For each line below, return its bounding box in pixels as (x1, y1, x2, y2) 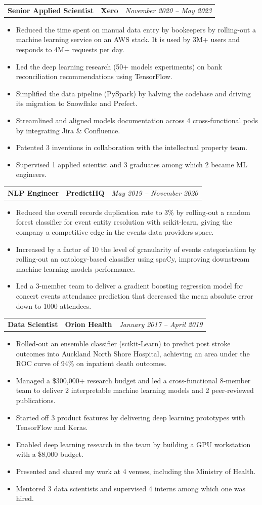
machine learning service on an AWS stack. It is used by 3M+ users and (16, 34, 240, 45)
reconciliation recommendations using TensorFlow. (16, 71, 172, 82)
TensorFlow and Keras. (16, 422, 88, 432)
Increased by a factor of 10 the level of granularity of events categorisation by (16, 243, 256, 254)
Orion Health (65, 318, 112, 329)
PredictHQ (66, 187, 105, 198)
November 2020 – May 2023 (125, 5, 212, 15)
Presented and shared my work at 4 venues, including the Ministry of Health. (16, 465, 256, 476)
